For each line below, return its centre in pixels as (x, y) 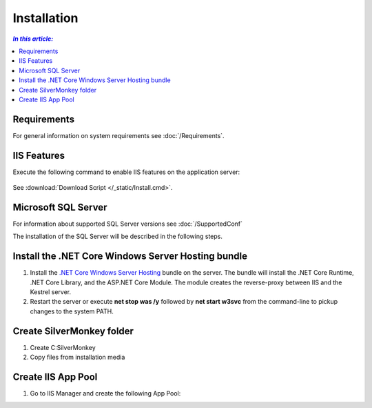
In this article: (33, 39)
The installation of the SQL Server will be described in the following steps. (118, 236)
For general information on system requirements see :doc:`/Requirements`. (118, 135)
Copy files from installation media (77, 357)
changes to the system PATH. (72, 311)
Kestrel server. (51, 292)
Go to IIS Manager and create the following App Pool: (105, 394)
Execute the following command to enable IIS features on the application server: (126, 172)
